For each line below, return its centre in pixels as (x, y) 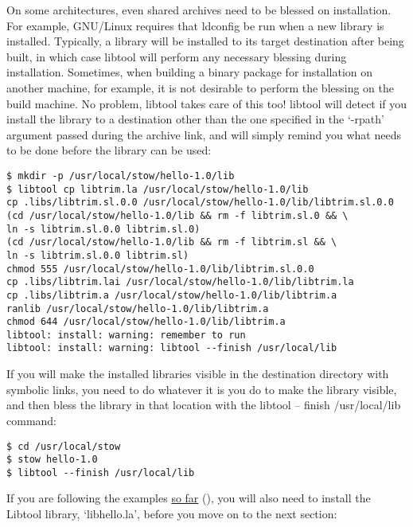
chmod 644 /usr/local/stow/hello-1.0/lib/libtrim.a (146, 322)
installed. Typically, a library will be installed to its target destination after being (205, 41)
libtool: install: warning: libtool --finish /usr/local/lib (172, 348)
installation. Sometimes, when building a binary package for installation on (190, 72)
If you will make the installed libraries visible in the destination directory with (198, 374)
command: (31, 420)
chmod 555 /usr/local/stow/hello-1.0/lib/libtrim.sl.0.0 (160, 269)
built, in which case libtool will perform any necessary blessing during (177, 56)
